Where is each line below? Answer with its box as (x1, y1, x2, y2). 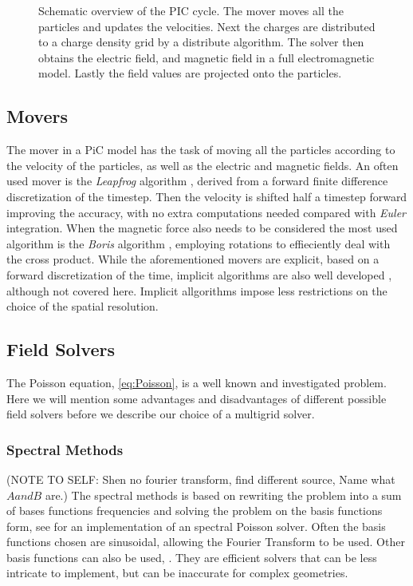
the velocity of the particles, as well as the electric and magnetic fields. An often (6, 156, 399, 173)
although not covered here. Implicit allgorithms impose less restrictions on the (6, 282, 387, 299)
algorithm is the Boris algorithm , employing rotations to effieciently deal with (6, 235, 391, 251)
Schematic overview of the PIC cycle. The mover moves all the (38, 2, 344, 18)
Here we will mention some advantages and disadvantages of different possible (6, 390, 387, 406)
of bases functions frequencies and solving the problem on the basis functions (6, 502, 383, 519)
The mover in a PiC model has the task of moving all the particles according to (6, 141, 395, 158)
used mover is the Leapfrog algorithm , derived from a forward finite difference (6, 172, 388, 189)
